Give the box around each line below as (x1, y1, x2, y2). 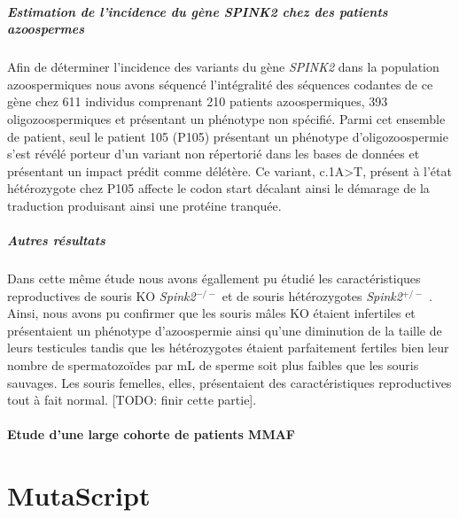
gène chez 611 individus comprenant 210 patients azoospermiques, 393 (7, 92, 388, 111)
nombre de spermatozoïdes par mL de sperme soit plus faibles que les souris (7, 356, 419, 375)
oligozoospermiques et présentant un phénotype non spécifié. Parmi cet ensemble (7, 109, 446, 128)
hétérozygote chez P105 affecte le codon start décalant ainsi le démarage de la (7, 179, 430, 197)
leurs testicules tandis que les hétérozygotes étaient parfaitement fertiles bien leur (7, 338, 449, 357)
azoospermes (7, 19, 85, 38)
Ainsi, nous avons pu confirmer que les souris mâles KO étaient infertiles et (7, 304, 416, 322)
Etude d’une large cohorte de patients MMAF (7, 425, 295, 444)
